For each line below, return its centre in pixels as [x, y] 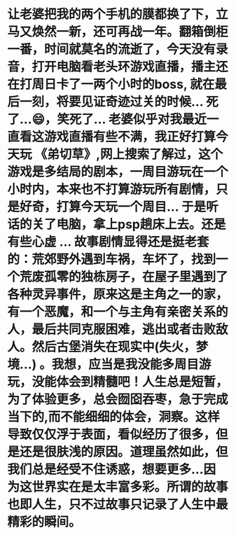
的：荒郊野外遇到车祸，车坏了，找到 [112, 259]
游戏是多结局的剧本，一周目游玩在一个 [118, 172]
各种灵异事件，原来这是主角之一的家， [118, 294]
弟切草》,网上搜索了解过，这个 [134, 154]
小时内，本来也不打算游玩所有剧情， [112, 189]
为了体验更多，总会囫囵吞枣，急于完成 [118, 399]
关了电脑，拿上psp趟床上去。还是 [129, 224]
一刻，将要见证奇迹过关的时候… [112, 102]
